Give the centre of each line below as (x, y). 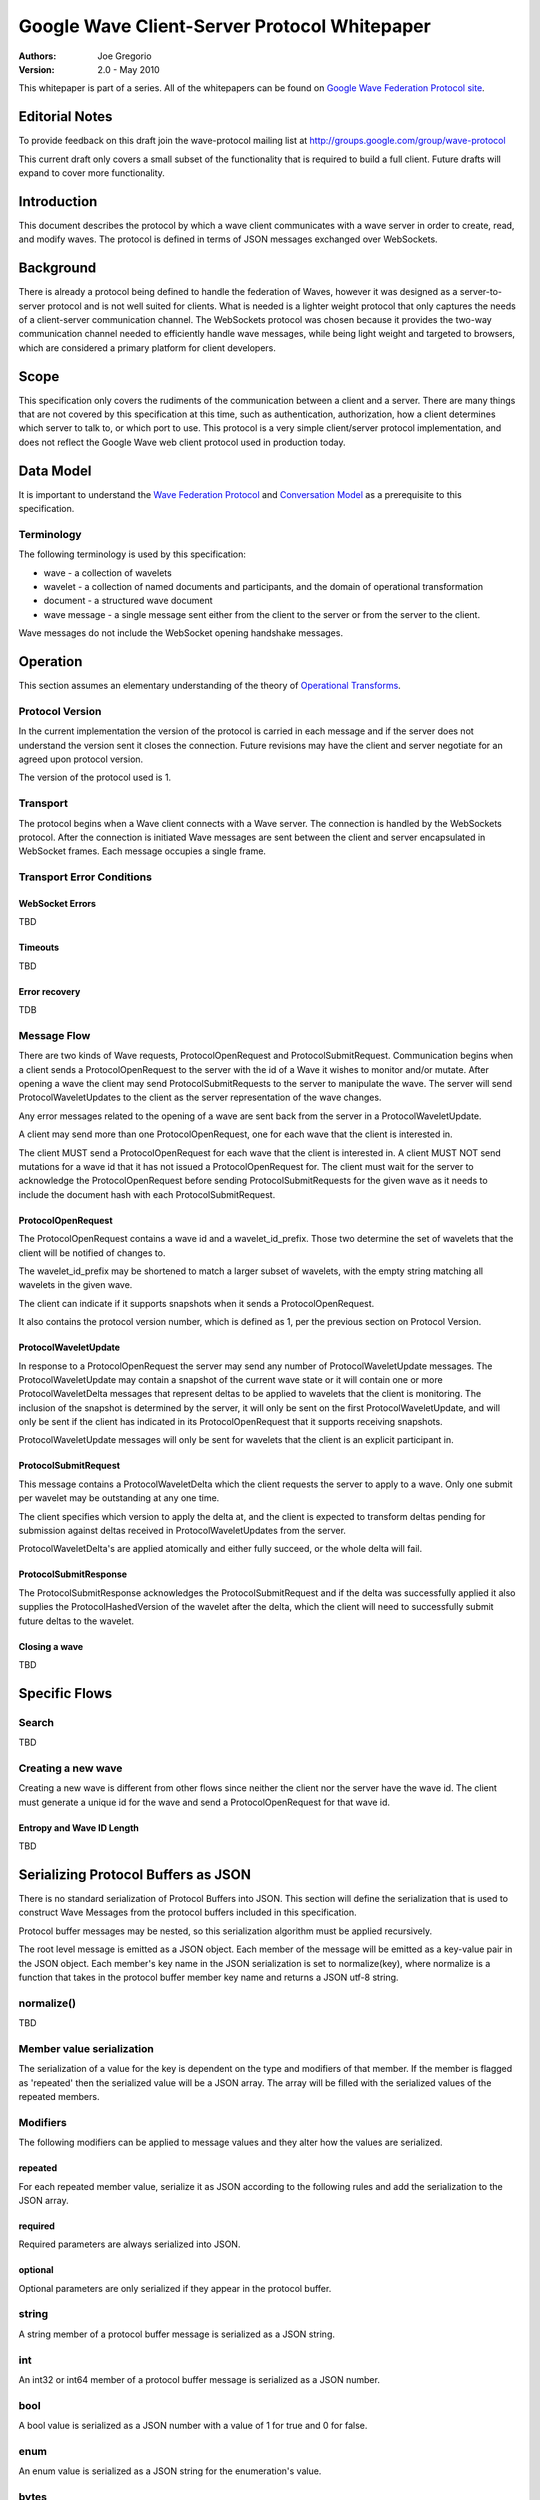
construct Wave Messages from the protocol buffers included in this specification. (187, 1912)
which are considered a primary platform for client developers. (147, 347)
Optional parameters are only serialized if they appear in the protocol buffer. (175, 2288)
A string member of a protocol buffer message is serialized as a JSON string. (176, 2334)
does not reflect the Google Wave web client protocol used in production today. (182, 442)
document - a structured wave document (128, 601)
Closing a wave (51, 1646)
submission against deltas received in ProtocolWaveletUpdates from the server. (182, 1531)
